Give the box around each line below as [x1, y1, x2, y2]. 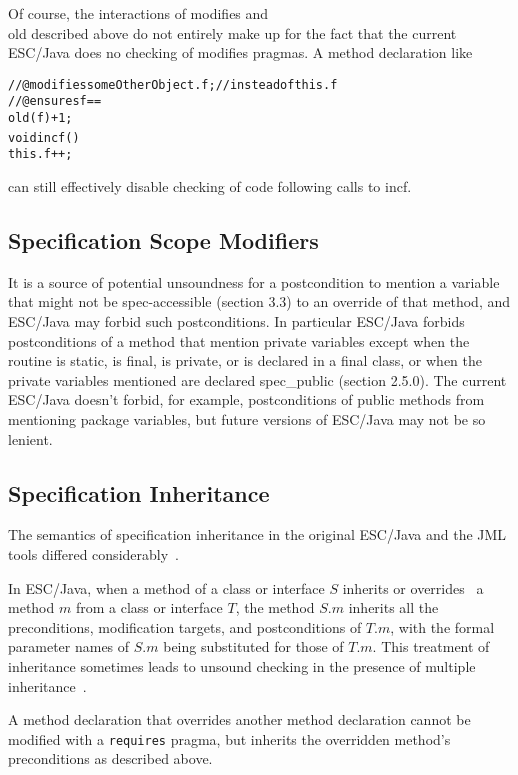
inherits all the [348, 597, 439, 618]
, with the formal [390, 616, 495, 637]
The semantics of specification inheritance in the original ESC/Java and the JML [8, 524, 507, 545]
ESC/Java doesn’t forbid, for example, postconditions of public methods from [8, 389, 485, 410]
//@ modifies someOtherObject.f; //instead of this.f [8, 77, 338, 92]
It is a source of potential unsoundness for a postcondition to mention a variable [8, 271, 500, 292]
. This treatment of [372, 636, 490, 657]
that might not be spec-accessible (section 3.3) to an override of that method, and [8, 291, 511, 312]
